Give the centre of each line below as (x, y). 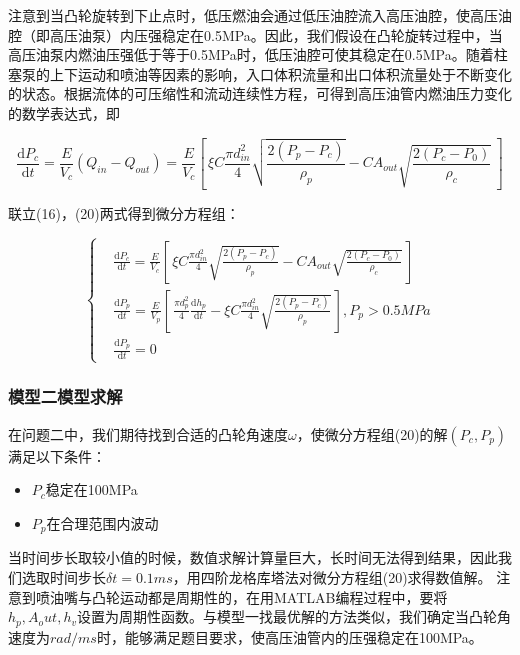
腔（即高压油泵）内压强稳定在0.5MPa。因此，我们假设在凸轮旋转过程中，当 (255, 34)
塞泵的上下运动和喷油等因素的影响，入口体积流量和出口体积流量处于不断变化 (260, 73)
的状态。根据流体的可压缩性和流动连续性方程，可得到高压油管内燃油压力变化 (260, 93)
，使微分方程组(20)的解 (372, 433)
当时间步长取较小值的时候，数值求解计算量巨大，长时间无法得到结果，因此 (253, 557)
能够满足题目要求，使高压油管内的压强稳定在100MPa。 (303, 636)
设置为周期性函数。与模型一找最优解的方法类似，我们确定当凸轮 (287, 616)
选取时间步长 (63, 576)
